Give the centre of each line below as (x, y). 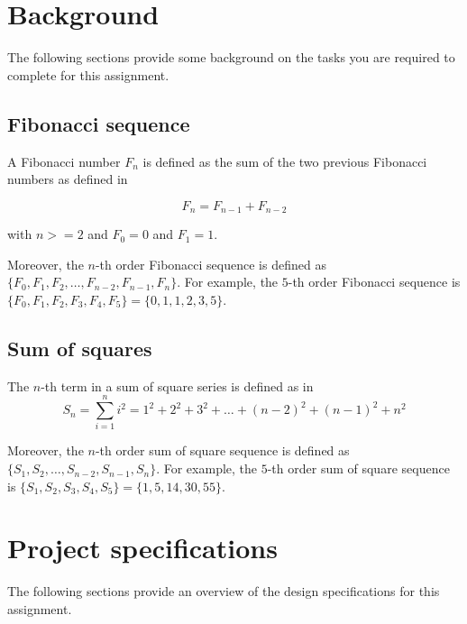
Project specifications (142, 548)
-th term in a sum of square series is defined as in (177, 385)
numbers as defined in (68, 179)
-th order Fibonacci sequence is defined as (211, 264)
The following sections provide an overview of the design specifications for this (224, 591)
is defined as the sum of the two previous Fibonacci (285, 161)
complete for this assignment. (88, 74)
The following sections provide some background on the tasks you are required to (231, 57)
